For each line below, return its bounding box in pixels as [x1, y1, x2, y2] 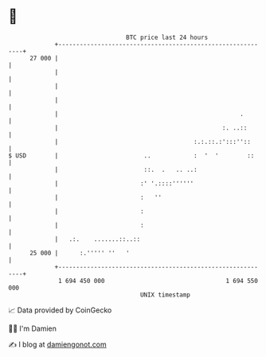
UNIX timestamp [139, 290, 191, 299]
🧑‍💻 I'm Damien [8, 324, 57, 333]
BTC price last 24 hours [126, 33, 209, 41]
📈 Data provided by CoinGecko [8, 305, 112, 315]
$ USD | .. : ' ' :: [8, 151, 255, 160]
